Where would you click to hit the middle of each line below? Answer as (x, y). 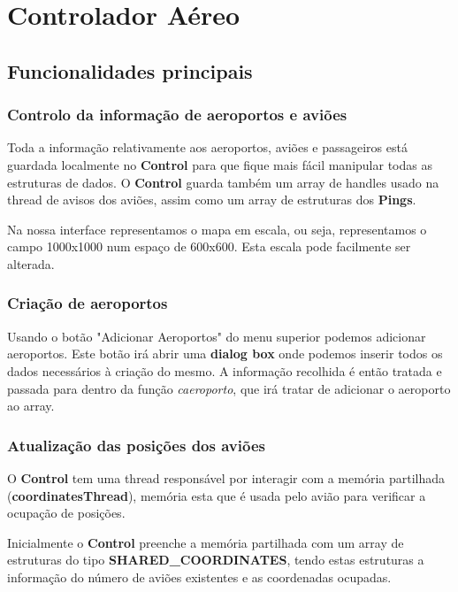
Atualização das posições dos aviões (136, 445)
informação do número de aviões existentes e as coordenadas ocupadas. (199, 577)
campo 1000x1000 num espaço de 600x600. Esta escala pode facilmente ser (209, 246)
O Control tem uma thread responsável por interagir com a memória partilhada (226, 477)
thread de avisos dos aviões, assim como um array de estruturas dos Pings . (212, 200)
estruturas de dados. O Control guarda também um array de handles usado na (223, 182)
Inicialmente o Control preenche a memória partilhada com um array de (206, 542)
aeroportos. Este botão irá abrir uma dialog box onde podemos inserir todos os (225, 354)
